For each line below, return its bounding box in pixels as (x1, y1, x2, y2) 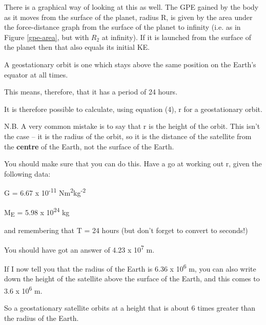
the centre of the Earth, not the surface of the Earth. (4, 141, 174, 151)
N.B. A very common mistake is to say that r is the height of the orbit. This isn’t (4, 121, 260, 131)
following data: (4, 168, 51, 179)
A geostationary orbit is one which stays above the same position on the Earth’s (4, 59, 256, 69)
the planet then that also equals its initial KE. (4, 42, 150, 52)
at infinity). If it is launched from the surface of (101, 31, 251, 42)
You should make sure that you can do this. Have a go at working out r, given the (4, 158, 262, 169)
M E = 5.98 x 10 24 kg (4, 205, 70, 219)
